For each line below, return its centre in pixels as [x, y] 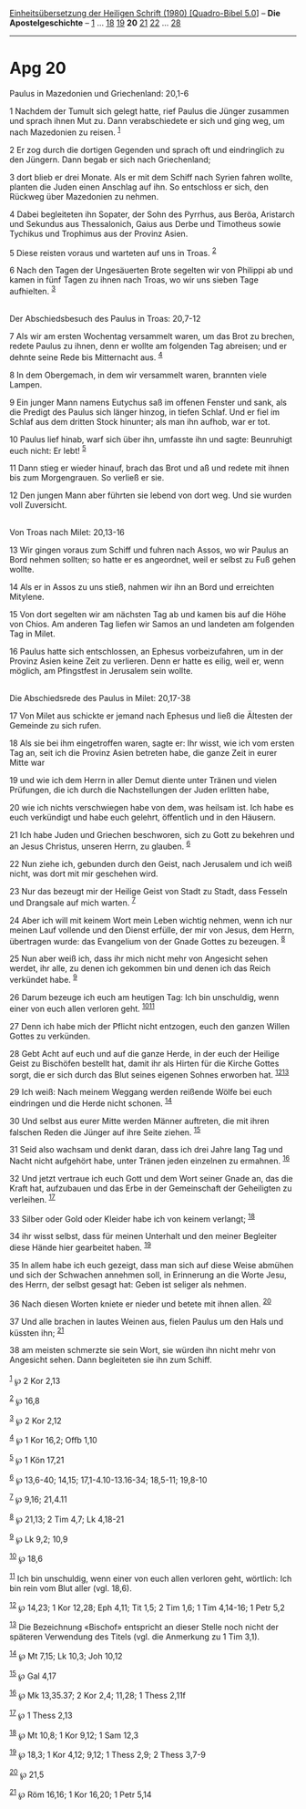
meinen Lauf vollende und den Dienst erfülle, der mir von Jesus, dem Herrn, [152, 930]
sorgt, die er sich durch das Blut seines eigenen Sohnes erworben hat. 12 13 [149, 1073]
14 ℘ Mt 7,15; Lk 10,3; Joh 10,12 [66, 1655]
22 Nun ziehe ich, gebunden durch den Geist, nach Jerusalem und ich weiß [151, 863]
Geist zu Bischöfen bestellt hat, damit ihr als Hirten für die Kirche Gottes [144, 1063]
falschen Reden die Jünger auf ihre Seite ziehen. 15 [105, 1132]
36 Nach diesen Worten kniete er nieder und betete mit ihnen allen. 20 [140, 1303]
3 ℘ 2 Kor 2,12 [36, 1420]
